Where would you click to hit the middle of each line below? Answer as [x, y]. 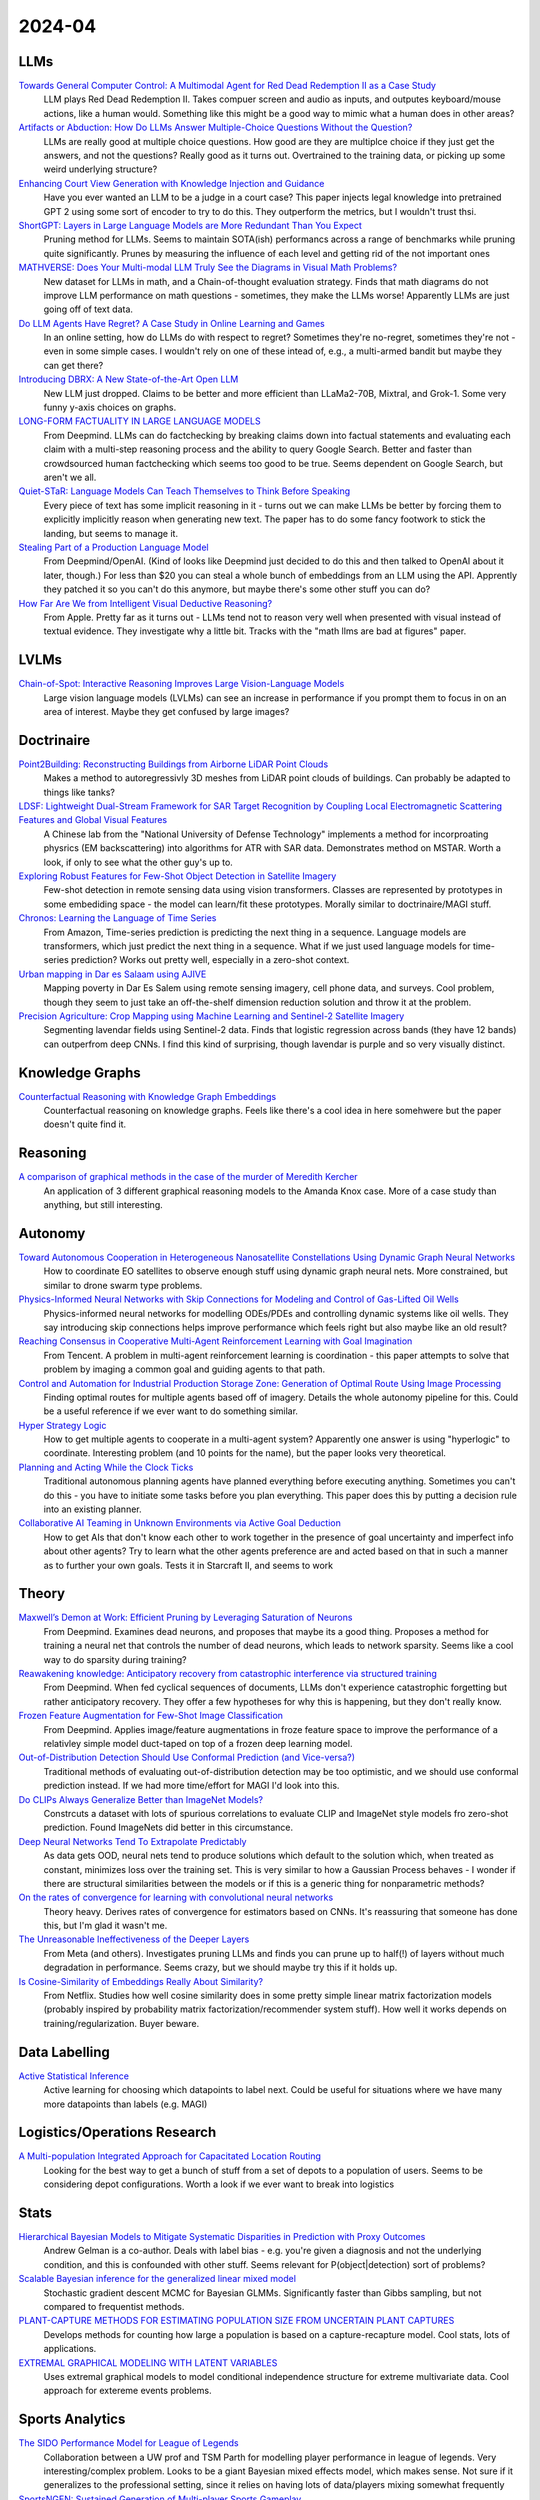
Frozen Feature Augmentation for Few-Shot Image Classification [151, 1716]
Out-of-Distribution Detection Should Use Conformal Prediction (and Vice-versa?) [186, 1757]
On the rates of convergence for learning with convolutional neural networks [176, 1897]
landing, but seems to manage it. [111, 533]
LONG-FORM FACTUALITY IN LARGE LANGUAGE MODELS [139, 421]
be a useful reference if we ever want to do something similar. [171, 1411]
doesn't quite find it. [85, 1124]
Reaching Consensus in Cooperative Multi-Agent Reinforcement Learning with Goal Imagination [215, 1341]
